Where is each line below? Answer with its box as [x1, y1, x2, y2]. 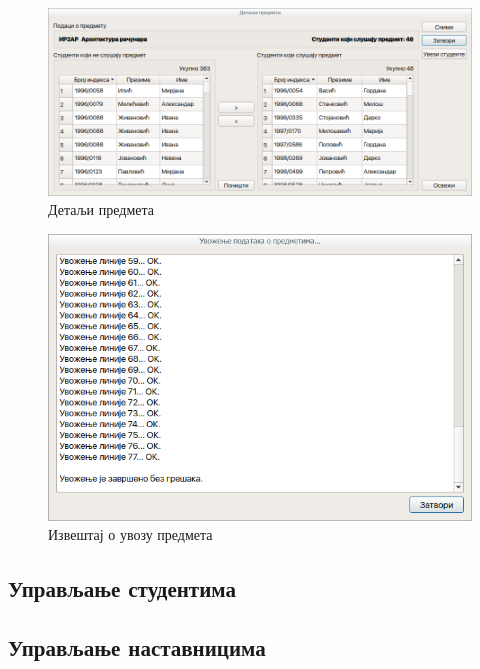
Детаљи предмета [48, 199, 154, 220]
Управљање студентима [8, 573, 236, 604]
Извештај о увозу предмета [48, 524, 213, 545]
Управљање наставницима [8, 632, 266, 663]
